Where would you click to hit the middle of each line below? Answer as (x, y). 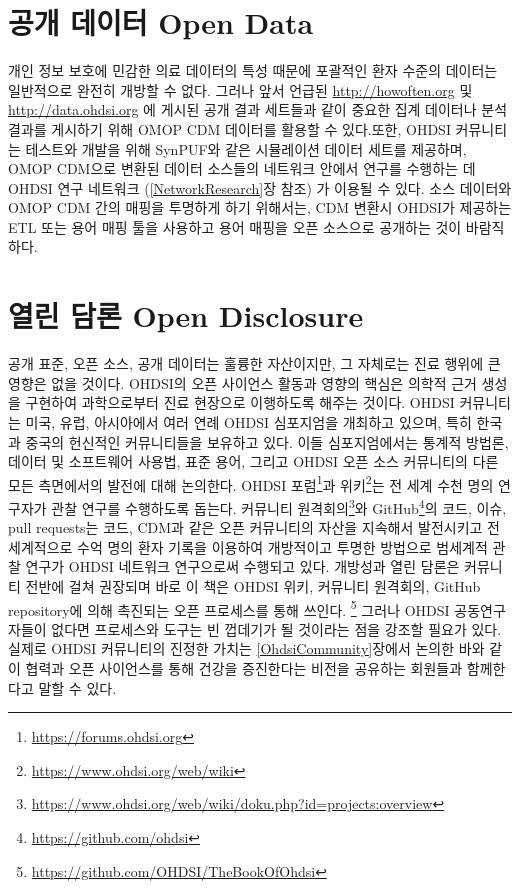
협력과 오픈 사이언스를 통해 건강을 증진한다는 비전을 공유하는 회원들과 (244, 668)
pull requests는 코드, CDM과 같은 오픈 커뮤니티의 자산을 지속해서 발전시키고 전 (254, 527)
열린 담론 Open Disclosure (186, 315)
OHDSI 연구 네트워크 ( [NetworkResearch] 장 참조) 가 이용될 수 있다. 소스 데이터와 (260, 187)
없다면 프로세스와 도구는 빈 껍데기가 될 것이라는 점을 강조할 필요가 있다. (276, 628)
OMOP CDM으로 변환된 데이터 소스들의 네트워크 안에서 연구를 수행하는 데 (242, 168)
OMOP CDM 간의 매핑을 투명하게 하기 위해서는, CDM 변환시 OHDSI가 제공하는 (260, 207)
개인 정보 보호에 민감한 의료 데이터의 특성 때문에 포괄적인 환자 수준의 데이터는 (253, 70)
